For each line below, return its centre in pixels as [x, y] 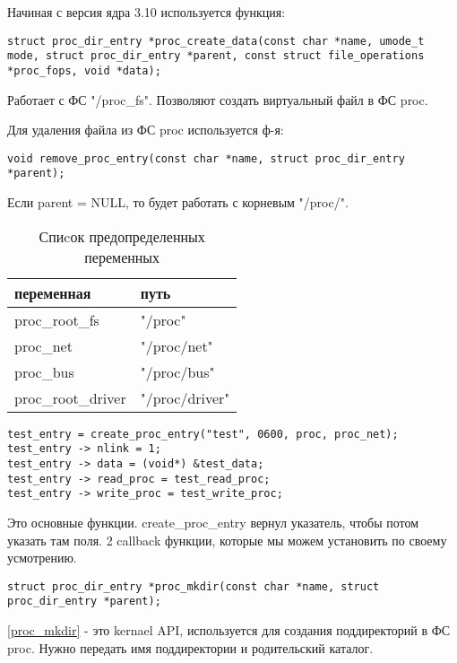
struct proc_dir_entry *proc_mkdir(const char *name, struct [194, 586]
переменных [122, 257]
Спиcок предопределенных [122, 236]
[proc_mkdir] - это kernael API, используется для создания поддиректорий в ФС [229, 630]
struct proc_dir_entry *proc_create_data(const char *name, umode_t [216, 41]
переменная [53, 292]
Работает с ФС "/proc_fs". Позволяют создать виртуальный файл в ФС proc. [218, 99]
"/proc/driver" [185, 397]
